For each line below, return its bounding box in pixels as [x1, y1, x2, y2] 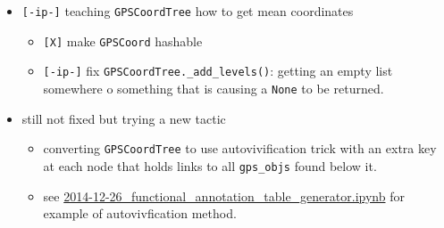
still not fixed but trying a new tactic [21, 109, 226, 127]
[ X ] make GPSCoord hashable [43, 31, 203, 50]
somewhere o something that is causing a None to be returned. [43, 78, 384, 97]
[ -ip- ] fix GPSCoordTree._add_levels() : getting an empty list [43, 61, 393, 80]
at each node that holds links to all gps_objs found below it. [43, 156, 377, 175]
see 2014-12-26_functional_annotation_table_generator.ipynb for [43, 186, 405, 205]
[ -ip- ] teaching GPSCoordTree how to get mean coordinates [21, 2, 354, 20]
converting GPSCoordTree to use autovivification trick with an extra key [43, 139, 437, 158]
